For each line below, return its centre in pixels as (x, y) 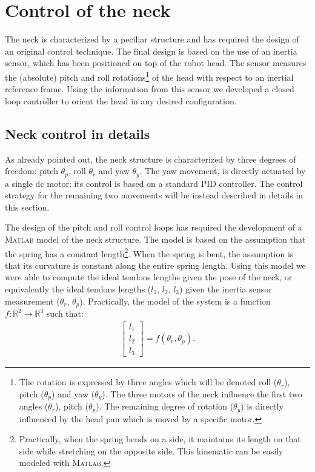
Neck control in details (78, 133)
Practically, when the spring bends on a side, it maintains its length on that (160, 439)
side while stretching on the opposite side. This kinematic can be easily (151, 450)
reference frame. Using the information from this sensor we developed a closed (150, 89)
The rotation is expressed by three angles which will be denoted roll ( (148, 382)
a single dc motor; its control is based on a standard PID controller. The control (154, 183)
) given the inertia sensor (226, 289)
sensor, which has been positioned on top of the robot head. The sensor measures (156, 63)
